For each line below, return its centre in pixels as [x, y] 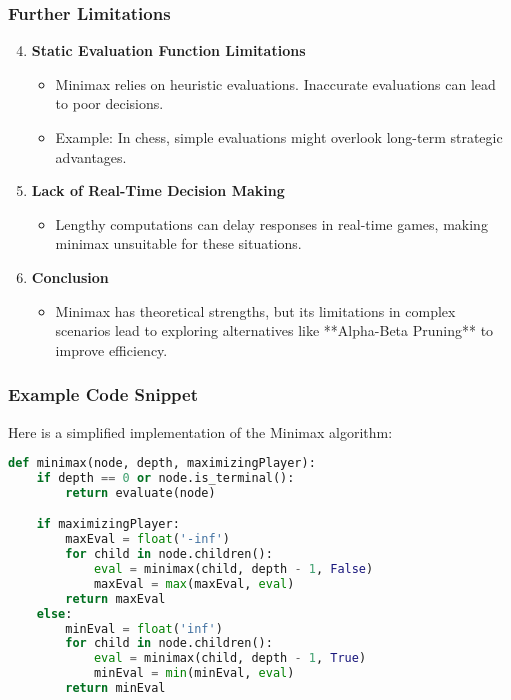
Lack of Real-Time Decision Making [158, 190]
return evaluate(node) [140, 492]
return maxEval [115, 598]
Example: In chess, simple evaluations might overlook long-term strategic [279, 137]
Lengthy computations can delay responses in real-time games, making [271, 223]
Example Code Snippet [103, 394]
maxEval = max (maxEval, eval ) [194, 583]
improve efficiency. [111, 349]
